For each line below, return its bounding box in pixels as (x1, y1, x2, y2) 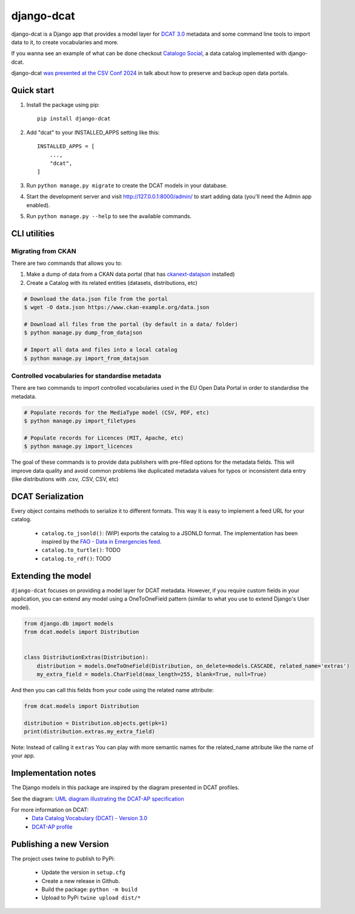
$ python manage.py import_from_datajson (24, 355, 149, 362)
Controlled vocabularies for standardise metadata (11, 372, 162, 380)
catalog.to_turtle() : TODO (41, 546, 121, 554)
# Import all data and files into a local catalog (24, 346, 178, 353)
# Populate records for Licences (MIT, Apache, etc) (24, 434, 184, 441)
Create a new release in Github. (41, 877, 121, 884)
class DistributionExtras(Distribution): (24, 654, 149, 661)
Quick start (11, 85, 55, 95)
